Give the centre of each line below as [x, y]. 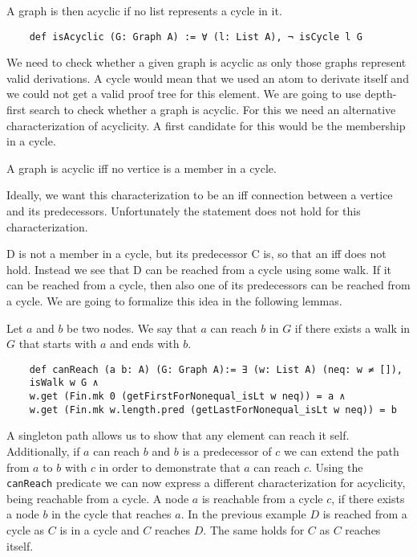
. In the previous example [243, 514]
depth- [381, 94]
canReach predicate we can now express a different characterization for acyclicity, [206, 483]
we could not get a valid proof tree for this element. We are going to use [184, 94]
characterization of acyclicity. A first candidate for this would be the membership [206, 125]
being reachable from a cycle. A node [98, 498]
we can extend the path [341, 451]
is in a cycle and [99, 530]
